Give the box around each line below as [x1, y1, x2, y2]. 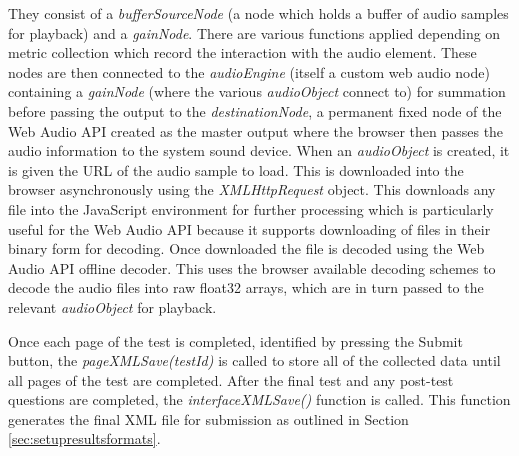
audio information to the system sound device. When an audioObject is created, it [8, 140, 510, 161]
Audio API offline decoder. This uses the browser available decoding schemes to [8, 257, 496, 278]
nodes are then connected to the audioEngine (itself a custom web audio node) [8, 61, 490, 82]
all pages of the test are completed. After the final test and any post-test [8, 369, 454, 390]
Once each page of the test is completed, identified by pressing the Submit [8, 330, 463, 351]
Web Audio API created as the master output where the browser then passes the [8, 120, 504, 141]
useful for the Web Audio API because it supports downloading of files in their [8, 218, 491, 239]
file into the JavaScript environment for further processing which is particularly [8, 198, 494, 219]
